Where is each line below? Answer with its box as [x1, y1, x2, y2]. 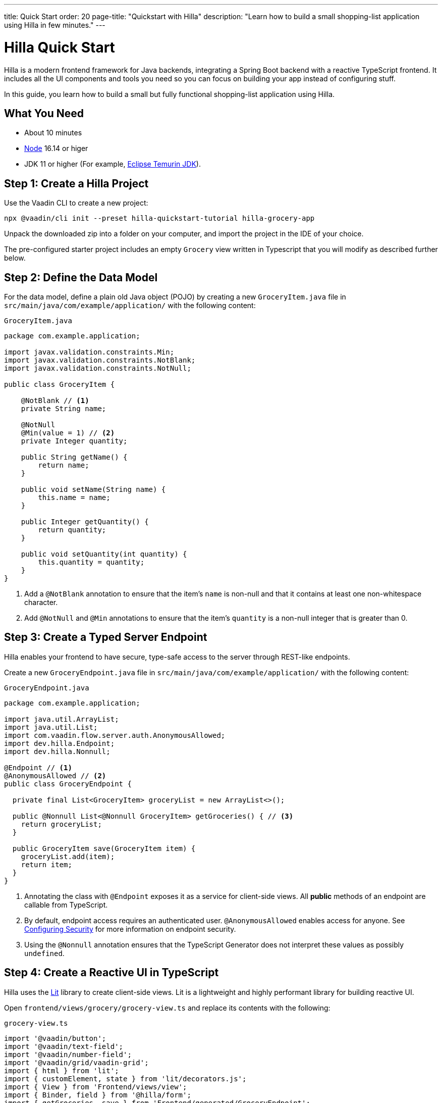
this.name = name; [38, 493, 111, 502]
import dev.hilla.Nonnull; [4, 747, 111, 756]
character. [24, 598, 58, 607]
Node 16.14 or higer [24, 144, 88, 153]
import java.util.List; [4, 723, 98, 731]
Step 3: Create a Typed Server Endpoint [4, 631, 207, 644]
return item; [21, 860, 72, 869]
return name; [38, 461, 89, 470]
